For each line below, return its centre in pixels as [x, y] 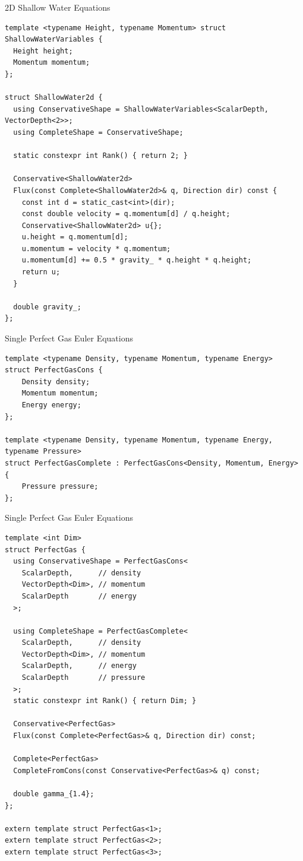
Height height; [43, 51]
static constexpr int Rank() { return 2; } [100, 156]
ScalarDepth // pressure [83, 678]
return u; [41, 272]
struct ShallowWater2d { [54, 98]
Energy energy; [51, 405]
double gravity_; [47, 307]
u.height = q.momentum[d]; [75, 237]
